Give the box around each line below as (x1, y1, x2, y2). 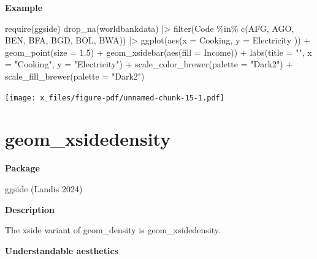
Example (5, 1, 43, 13)
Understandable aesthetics (5, 244, 118, 257)
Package (5, 162, 40, 175)
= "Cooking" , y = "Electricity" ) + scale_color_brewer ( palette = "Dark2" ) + (5, 58, 293, 70)
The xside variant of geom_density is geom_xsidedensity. (5, 223, 221, 236)
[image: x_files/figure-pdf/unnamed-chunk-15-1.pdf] (5, 93, 224, 102)
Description (5, 203, 55, 216)
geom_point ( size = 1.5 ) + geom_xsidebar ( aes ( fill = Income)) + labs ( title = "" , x (5, 45, 312, 58)
